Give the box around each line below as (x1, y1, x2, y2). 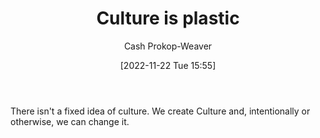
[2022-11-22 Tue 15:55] (119, 59, 217, 71)
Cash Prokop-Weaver (123, 40, 213, 52)
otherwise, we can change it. (10, 115, 130, 127)
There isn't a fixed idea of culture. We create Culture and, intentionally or (10, 105, 311, 117)
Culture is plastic (96, 7, 240, 30)
